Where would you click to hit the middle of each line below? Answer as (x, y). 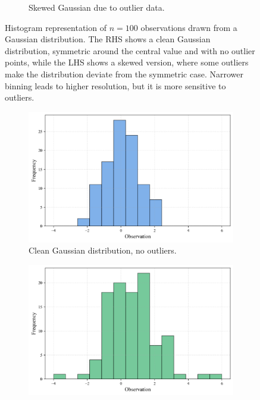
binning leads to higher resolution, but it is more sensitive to (115, 85)
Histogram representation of (56, 27)
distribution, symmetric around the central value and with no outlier (130, 50)
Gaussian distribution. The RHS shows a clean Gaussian (108, 39)
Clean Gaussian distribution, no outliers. (103, 250)
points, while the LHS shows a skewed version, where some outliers (127, 62)
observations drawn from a (189, 27)
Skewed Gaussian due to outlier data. (97, 7)
